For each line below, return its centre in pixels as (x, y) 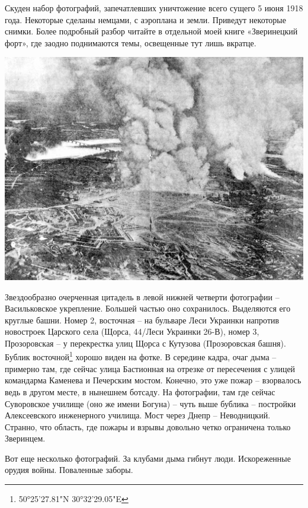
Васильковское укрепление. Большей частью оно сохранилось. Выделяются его (148, 308)
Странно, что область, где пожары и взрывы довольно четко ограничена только (148, 426)
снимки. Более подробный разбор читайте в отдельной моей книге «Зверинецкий (151, 31)
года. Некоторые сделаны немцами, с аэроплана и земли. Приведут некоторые (145, 19)
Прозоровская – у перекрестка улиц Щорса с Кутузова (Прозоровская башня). (145, 343)
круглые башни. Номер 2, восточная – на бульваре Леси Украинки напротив (142, 320)
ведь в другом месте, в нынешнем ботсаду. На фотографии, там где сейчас (140, 391)
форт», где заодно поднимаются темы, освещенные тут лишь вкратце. (131, 42)
